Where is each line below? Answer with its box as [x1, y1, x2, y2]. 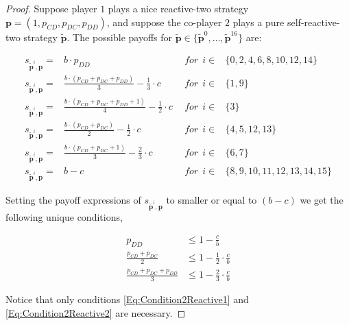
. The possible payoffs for [67, 29, 173, 44]
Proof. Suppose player [5, 1, 97, 15]
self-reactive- [287, 14, 340, 29]
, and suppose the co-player [106, 14, 222, 29]
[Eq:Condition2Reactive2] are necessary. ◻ [5, 305, 186, 320]
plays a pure [232, 14, 285, 29]
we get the [300, 192, 344, 206]
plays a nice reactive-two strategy [108, 1, 249, 15]
